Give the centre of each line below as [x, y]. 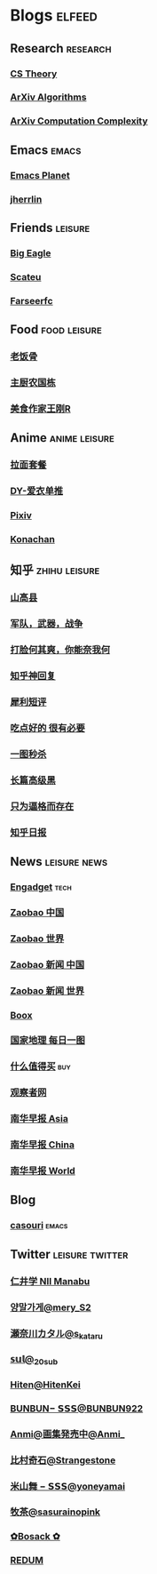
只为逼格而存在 [42, 806]
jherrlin [26, 199]
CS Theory [34, 74]
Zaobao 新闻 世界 [47, 990]
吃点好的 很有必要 [47, 728]
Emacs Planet [40, 175]
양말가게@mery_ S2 [51, 1307]
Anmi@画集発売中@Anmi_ [67, 1434]
